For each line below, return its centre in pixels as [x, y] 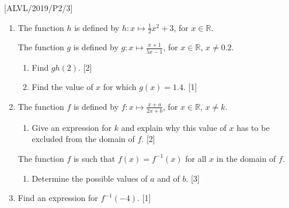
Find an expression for [58, 198]
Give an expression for [72, 127]
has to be [253, 127]
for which [120, 87]
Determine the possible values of [90, 178]
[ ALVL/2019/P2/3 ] [39, 8]
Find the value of [62, 87]
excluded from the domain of [83, 139]
